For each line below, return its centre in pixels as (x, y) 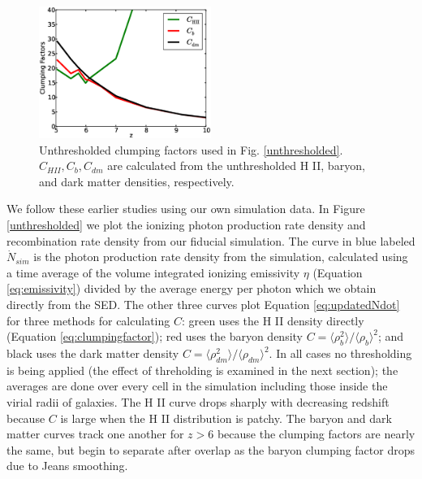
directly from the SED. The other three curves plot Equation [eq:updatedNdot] (203, 305)
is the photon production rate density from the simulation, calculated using (221, 257)
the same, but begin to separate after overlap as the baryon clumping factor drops (211, 449)
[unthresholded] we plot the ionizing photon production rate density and (186, 225)
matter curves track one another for (95, 434)
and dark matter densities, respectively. (137, 181)
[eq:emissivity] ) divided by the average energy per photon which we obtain (192, 288)
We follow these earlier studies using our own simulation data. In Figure (186, 209)
